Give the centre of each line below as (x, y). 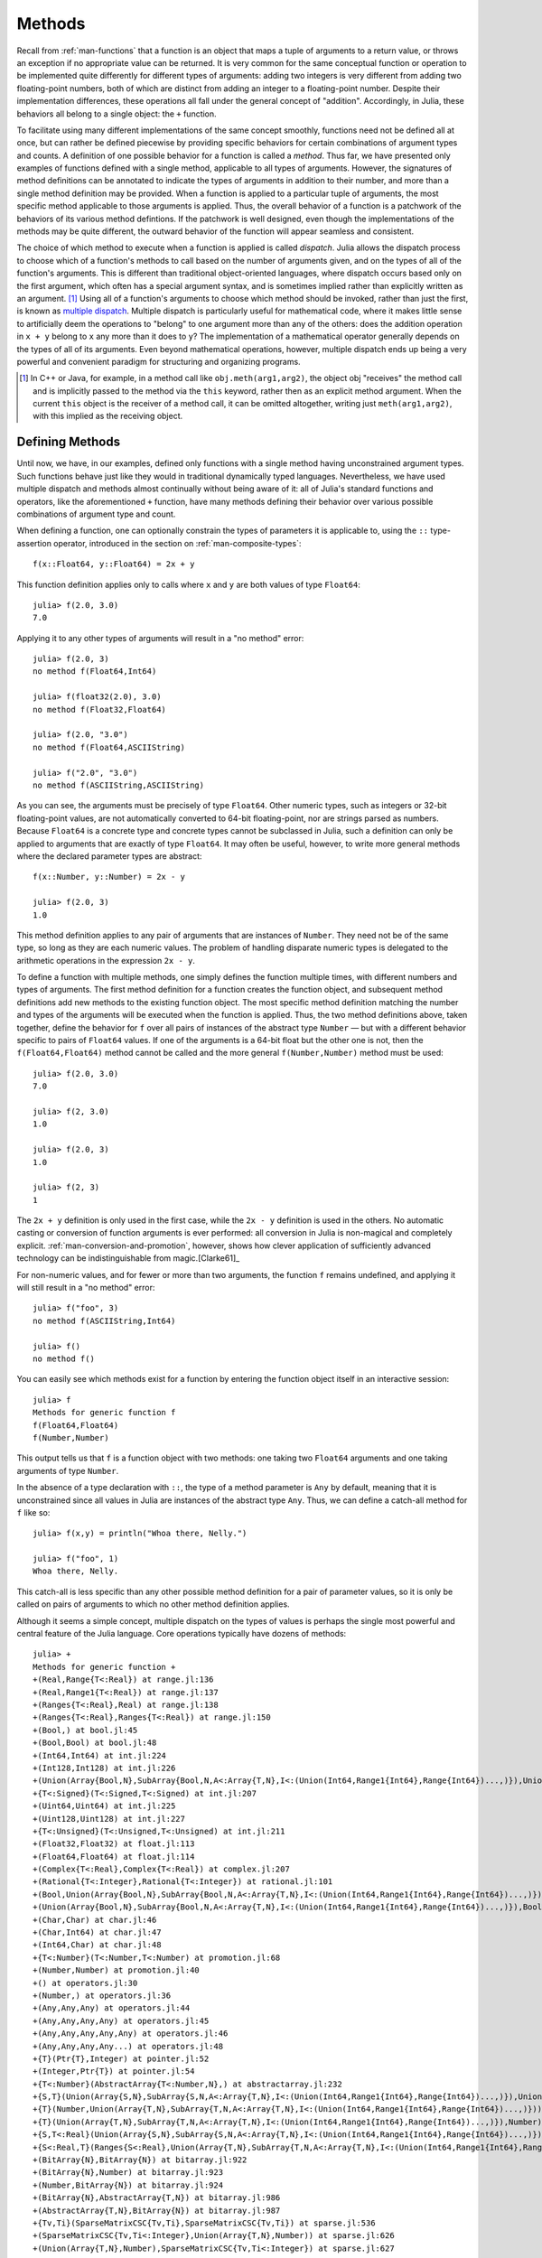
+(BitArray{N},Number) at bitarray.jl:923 (128, 2173)
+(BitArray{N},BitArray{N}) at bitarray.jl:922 (140, 2160)
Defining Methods (69, 442)
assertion (34, 543)
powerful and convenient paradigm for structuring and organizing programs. (159, 361)
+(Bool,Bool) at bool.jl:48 (95, 1743)
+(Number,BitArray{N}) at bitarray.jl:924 (128, 2185)
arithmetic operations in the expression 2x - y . (106, 960)
